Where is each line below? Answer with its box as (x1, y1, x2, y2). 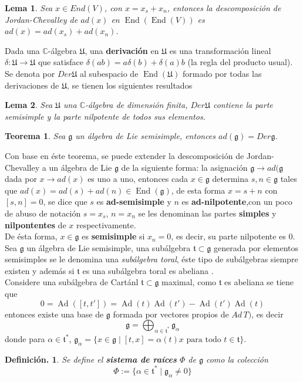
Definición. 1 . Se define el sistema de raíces (5, 353, 177, 365)
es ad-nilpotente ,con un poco (181, 195, 292, 208)
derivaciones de (5, 79, 59, 91)
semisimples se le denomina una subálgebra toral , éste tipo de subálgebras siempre (5, 253, 298, 265)
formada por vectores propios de (113, 307, 229, 320)
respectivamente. (76, 218, 136, 231)
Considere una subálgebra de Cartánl (5, 276, 139, 288)
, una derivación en (85, 44, 159, 56)
